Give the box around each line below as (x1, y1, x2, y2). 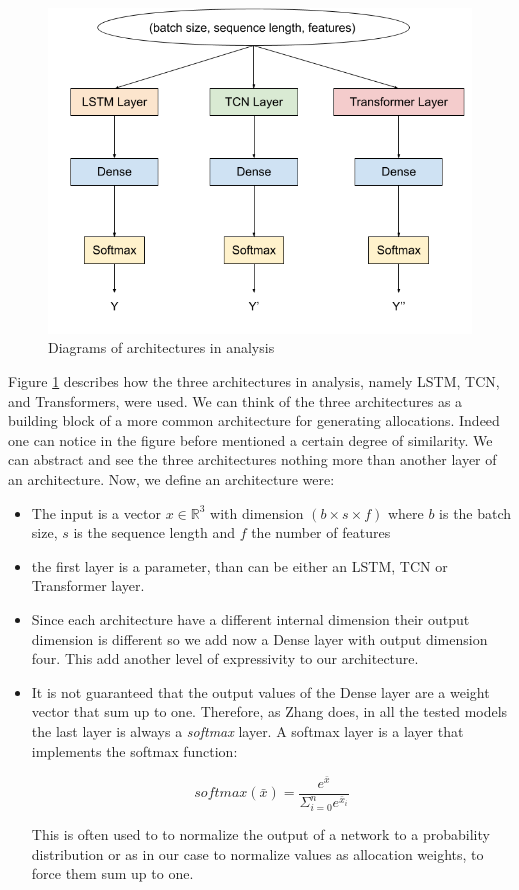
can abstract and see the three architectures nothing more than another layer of (8, 449, 497, 470)
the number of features (251, 522, 391, 543)
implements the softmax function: (31, 740, 238, 761)
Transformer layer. (31, 575, 145, 596)
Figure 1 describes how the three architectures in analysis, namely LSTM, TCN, (8, 371, 500, 392)
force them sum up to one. (31, 863, 194, 884)
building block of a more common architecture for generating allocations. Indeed (8, 410, 500, 431)
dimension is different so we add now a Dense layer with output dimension (31, 628, 488, 649)
